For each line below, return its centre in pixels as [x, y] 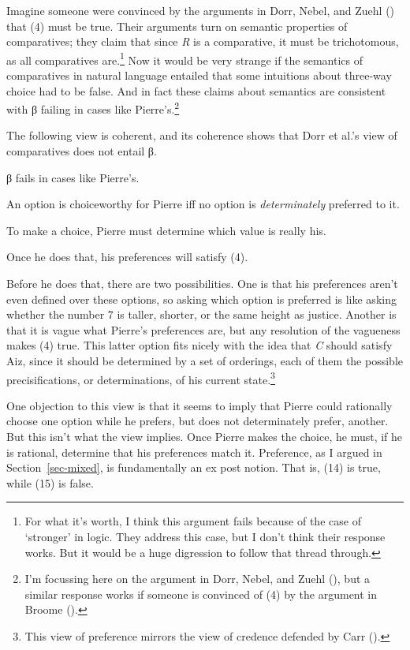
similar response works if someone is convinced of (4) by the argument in [201, 594]
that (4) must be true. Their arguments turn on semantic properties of [177, 26]
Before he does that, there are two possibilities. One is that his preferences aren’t [202, 284]
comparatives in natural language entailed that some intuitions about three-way [199, 75]
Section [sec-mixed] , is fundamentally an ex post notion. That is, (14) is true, [194, 467]
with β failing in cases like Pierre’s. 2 [93, 108]
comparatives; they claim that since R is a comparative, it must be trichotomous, [203, 41]
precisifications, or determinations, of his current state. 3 [141, 378]
